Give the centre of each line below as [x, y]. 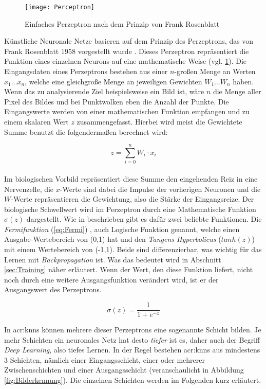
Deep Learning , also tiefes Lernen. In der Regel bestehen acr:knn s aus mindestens [132, 350]
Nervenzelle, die [29, 189]
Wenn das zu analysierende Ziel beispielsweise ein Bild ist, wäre [104, 91]
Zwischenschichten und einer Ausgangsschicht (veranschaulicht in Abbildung [124, 370]
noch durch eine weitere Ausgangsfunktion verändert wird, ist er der [111, 279]
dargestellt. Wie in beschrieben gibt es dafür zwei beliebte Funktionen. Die [144, 219]
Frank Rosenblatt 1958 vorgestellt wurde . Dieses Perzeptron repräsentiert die [127, 51]
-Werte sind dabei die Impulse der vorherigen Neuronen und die [160, 189]
